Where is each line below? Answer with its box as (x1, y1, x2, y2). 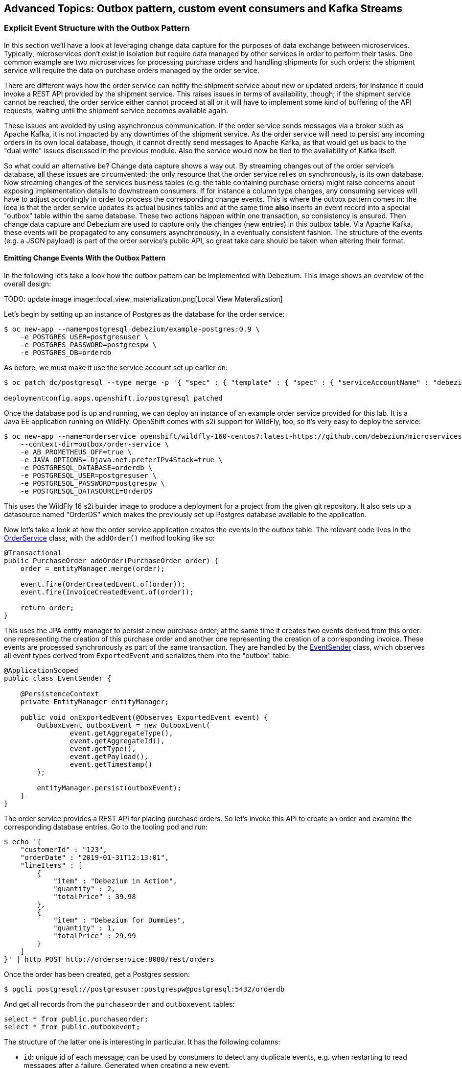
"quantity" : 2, (53, 885, 115, 893)
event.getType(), (69, 745, 136, 753)
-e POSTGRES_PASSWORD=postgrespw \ (20, 341, 157, 349)
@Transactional (4, 549, 62, 557)
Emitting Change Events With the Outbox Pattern (4, 254, 166, 262)
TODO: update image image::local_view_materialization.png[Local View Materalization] (4, 295, 283, 304)
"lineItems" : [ (20, 861, 83, 870)
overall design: (4, 280, 51, 288)
